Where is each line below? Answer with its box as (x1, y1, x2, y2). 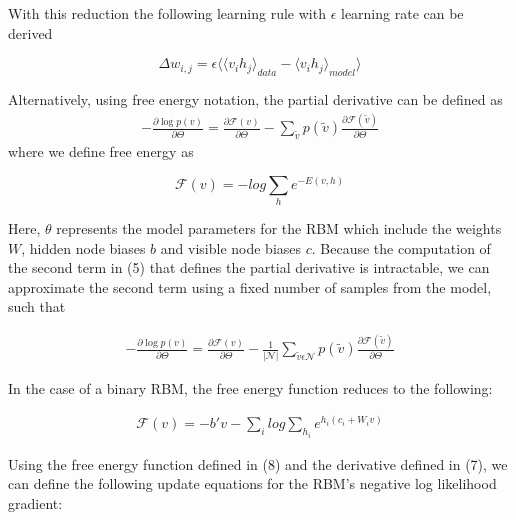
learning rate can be (340, 3, 464, 23)
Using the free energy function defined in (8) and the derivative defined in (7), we (8, 453, 508, 474)
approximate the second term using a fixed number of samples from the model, (8, 276, 492, 297)
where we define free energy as (8, 141, 194, 162)
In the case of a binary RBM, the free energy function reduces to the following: (8, 377, 493, 398)
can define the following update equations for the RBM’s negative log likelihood (8, 473, 497, 494)
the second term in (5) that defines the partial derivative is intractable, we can (8, 257, 490, 278)
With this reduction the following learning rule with (8, 3, 326, 23)
